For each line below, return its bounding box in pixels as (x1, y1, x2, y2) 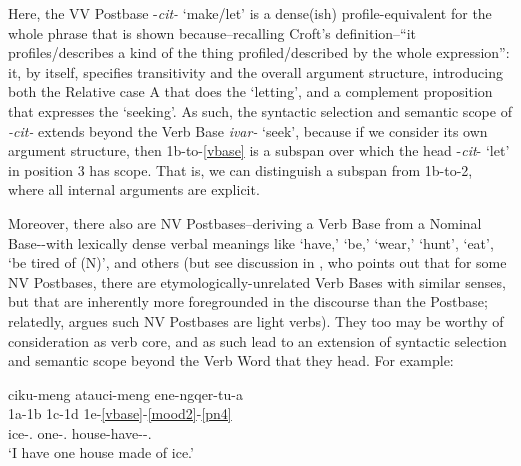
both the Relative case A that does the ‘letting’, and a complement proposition (8, 81, 493, 102)
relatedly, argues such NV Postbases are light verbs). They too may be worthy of (8, 310, 504, 331)
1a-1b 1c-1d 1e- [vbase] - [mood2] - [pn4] (8, 403, 232, 424)
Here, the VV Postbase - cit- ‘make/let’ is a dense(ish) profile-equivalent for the (8, 3, 492, 23)
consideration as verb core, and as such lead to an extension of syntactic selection (8, 330, 507, 351)
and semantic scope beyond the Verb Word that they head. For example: (8, 350, 454, 371)
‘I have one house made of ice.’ (8, 442, 194, 463)
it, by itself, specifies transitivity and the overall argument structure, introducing (8, 61, 503, 82)
